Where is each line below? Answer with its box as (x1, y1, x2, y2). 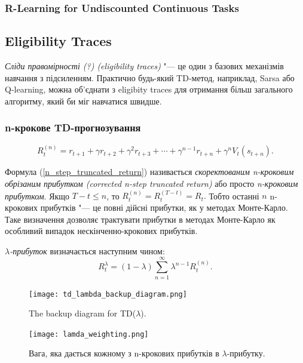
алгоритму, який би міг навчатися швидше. (5, 94, 162, 107)
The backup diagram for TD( (29, 307, 136, 319)
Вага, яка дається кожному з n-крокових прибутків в (29, 347, 219, 359)
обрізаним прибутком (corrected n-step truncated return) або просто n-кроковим (5, 177, 298, 190)
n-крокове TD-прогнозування (5, 120, 141, 135)
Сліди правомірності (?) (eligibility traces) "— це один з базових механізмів (5, 60, 284, 72)
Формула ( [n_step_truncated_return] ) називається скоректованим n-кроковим (5, 165, 294, 178)
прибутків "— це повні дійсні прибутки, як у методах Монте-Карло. (40, 201, 288, 214)
